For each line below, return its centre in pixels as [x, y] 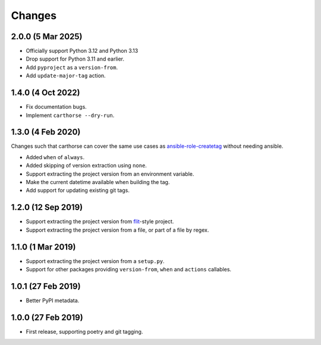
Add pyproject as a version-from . [72, 67]
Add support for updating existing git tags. [78, 191]
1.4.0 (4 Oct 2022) [45, 93]
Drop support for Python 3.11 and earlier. [75, 59]
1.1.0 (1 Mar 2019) [43, 247]
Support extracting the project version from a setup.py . [95, 261]
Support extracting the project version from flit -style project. [100, 221]
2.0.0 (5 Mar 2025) [47, 37]
